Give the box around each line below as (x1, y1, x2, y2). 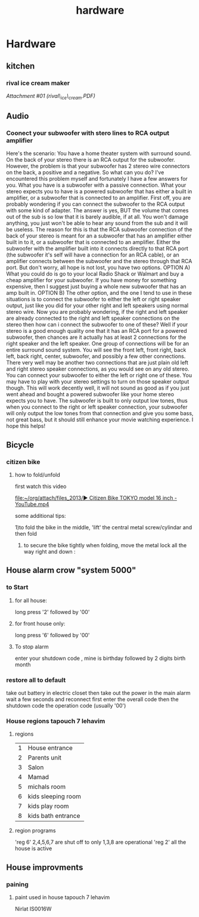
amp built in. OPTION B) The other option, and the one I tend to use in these (6, 289, 192, 297)
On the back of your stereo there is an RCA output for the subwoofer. (6, 156, 176, 163)
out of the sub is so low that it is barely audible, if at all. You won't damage (6, 213, 189, 221)
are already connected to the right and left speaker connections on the (6, 314, 180, 322)
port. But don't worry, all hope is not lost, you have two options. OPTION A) (6, 264, 191, 271)
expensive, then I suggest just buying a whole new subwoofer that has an (6, 283, 186, 290)
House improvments (6, 862, 83, 872)
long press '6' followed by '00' (14, 631, 91, 638)
